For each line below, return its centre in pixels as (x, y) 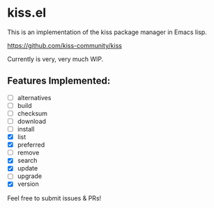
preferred (31, 145)
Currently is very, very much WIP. (55, 59)
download (32, 121)
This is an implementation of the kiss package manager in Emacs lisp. (107, 32)
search (27, 161)
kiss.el (27, 13)
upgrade (30, 176)
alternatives (34, 97)
